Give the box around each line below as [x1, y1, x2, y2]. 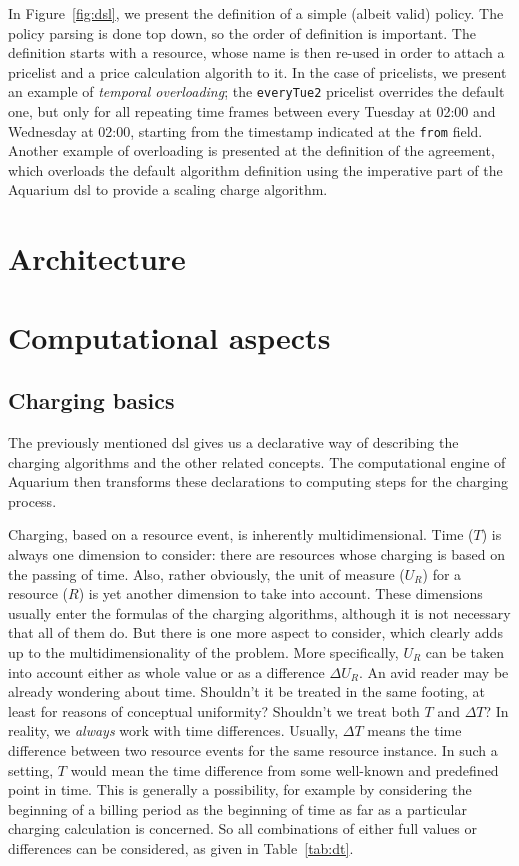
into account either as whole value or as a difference [8, 661, 325, 682]
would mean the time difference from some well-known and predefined [70, 759, 499, 780]
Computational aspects [8, 316, 331, 357]
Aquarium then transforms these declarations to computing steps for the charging [8, 471, 509, 492]
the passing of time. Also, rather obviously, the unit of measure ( [8, 563, 405, 584]
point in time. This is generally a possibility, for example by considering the [8, 779, 472, 800]
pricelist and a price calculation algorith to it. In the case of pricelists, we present [8, 61, 507, 82]
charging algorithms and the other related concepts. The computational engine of [8, 451, 506, 472]
